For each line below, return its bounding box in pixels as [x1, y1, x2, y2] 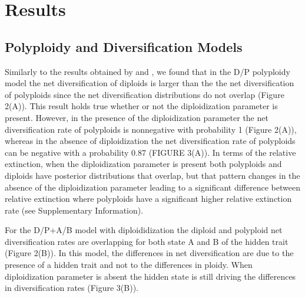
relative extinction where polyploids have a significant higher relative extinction [5, 192, 292, 205]
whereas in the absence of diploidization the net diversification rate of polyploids [5, 135, 296, 147]
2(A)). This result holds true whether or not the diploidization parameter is [5, 100, 278, 112]
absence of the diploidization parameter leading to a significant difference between [5, 181, 300, 193]
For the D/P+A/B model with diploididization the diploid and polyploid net [5, 224, 283, 236]
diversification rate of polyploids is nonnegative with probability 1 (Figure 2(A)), [5, 123, 297, 135]
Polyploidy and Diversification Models [5, 37, 243, 55]
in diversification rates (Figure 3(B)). [5, 281, 139, 294]
